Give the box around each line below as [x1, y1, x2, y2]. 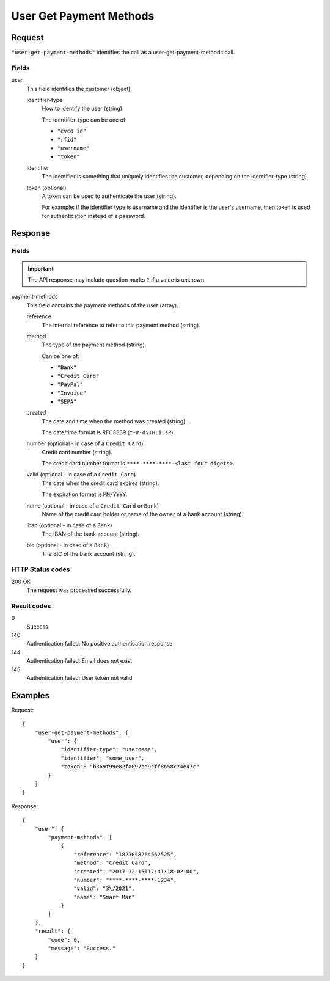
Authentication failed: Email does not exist [26, 657, 133, 665]
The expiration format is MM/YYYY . [42, 490, 128, 498]
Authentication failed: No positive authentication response [26, 640, 173, 647]
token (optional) [26, 184, 67, 191]
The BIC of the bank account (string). [42, 550, 136, 557]
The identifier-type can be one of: [42, 116, 128, 123]
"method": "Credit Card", [73, 859, 152, 867]
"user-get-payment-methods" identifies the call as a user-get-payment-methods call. [11, 49, 235, 56]
